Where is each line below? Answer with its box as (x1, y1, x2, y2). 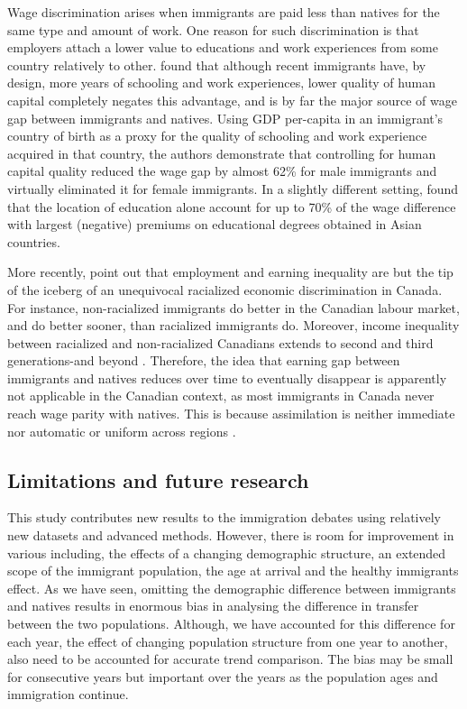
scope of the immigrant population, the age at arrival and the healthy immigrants (7, 561, 459, 580)
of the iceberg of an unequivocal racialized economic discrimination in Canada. (7, 280, 443, 299)
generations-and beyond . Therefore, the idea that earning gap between (7, 351, 400, 370)
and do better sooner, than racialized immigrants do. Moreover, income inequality (7, 316, 460, 335)
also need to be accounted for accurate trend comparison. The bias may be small (7, 649, 453, 668)
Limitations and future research (7, 465, 309, 493)
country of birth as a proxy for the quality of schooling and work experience (7, 126, 427, 145)
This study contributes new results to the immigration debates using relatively (7, 508, 441, 527)
